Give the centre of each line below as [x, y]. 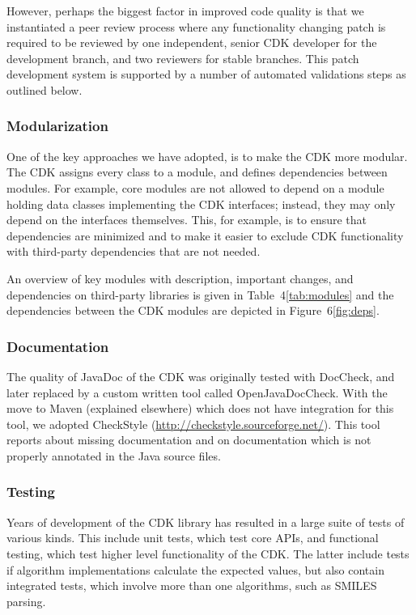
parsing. [26, 601]
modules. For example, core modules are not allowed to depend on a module [195, 187]
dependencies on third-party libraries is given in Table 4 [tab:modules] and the [200, 294]
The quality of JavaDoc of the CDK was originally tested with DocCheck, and [201, 376]
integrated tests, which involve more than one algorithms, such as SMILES [192, 585]
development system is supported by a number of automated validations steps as [206, 74]
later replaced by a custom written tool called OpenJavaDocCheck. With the [197, 392]
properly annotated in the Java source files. [114, 455]
